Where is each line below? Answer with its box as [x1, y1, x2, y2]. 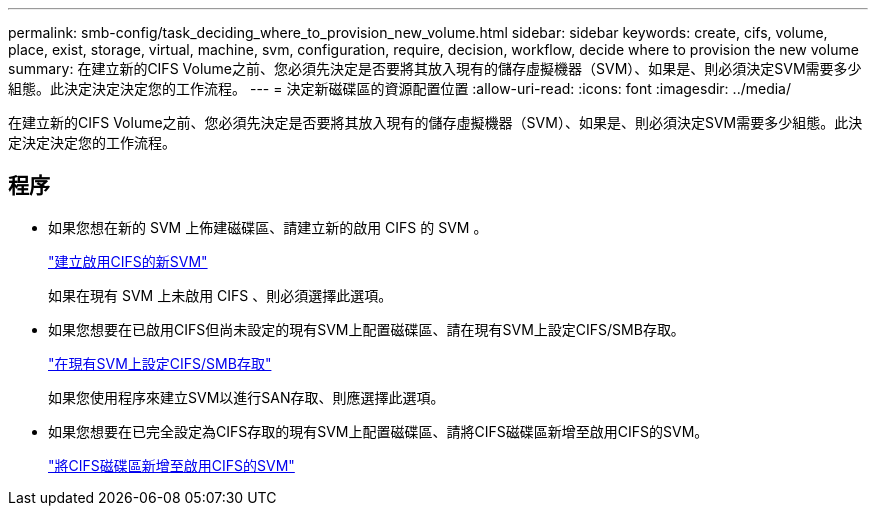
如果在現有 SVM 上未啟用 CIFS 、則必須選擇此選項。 [48, 286, 393, 304]
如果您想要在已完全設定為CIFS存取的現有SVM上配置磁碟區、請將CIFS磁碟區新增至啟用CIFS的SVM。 [48, 422, 709, 440]
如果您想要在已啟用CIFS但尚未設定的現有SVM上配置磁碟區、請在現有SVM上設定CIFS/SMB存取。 [48, 320, 685, 338]
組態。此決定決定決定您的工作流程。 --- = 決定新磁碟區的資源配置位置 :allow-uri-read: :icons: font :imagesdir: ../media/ [8, 80, 792, 97]
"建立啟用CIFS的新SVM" [48, 252, 208, 270]
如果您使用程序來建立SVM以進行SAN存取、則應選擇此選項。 [48, 388, 445, 406]
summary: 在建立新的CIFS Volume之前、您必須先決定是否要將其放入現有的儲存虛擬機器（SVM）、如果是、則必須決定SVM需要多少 [8, 60, 862, 77]
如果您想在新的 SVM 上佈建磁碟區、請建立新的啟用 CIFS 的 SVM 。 [48, 218, 488, 236]
